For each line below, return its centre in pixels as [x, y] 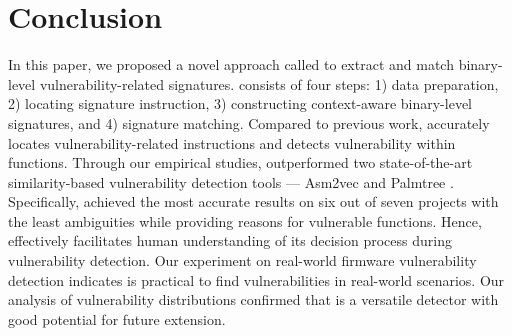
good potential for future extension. [117, 318]
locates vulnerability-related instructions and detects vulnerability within [232, 142]
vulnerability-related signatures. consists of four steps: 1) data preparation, [269, 83]
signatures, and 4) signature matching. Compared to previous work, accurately [249, 122]
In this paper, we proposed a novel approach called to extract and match [231, 64]
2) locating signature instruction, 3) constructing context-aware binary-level [240, 103]
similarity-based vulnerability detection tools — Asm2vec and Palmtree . [231, 181]
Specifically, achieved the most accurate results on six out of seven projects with [253, 201]
